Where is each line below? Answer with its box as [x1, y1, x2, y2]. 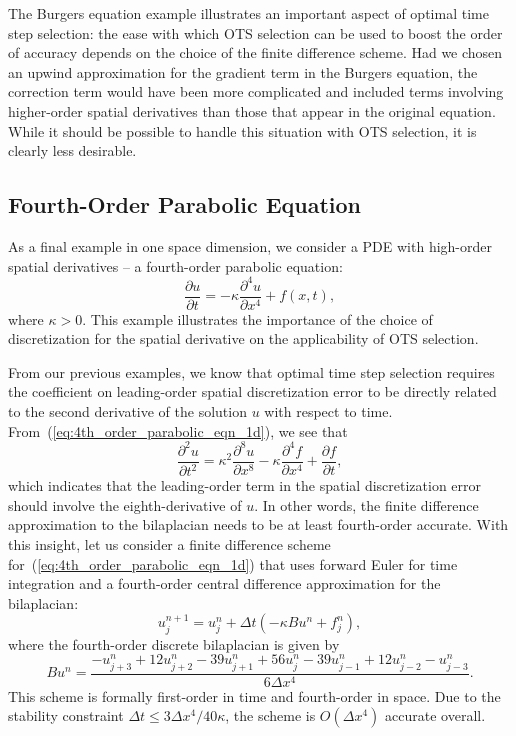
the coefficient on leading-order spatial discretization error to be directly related [8, 381, 497, 402]
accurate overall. [385, 705, 486, 726]
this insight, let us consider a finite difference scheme [8, 533, 331, 554]
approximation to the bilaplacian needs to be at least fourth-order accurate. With [8, 514, 509, 535]
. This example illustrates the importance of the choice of [82, 308, 433, 329]
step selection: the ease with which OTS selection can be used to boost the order [8, 22, 503, 43]
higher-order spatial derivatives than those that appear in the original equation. [8, 100, 496, 121]
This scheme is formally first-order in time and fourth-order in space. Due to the [8, 685, 501, 706]
